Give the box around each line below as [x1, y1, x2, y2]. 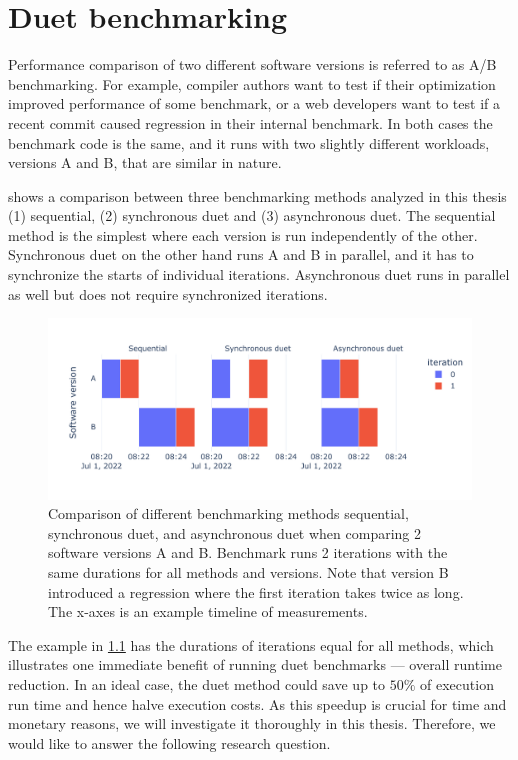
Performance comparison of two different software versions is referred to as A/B [8, 54, 497, 75]
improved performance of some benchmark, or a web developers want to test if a [8, 93, 500, 114]
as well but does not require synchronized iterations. [8, 283, 328, 304]
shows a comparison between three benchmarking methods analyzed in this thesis [8, 185, 507, 206]
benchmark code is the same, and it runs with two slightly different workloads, [8, 132, 490, 153]
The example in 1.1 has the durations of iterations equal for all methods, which [8, 634, 494, 655]
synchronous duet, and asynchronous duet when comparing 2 [48, 522, 422, 543]
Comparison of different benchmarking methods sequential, [48, 503, 409, 524]
